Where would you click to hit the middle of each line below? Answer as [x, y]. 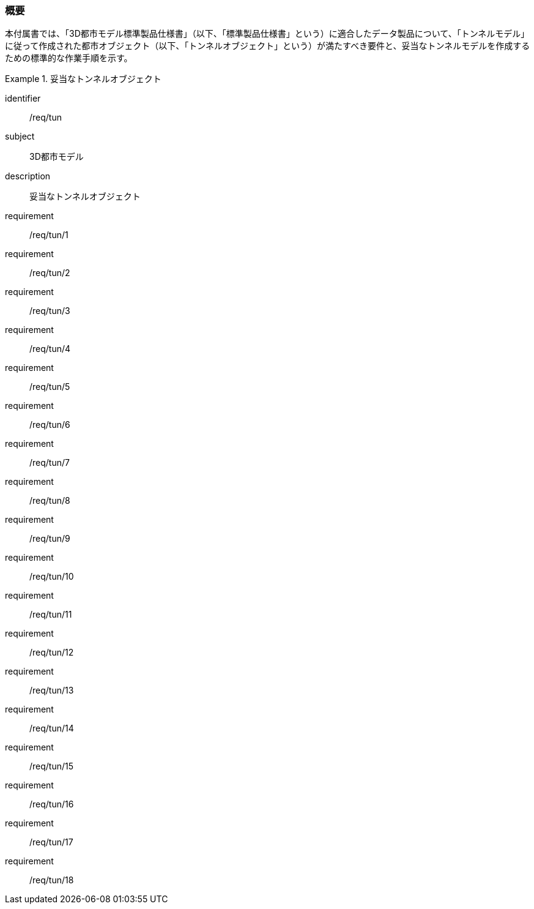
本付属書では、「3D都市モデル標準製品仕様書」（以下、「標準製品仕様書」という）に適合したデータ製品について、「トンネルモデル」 [267, 34]
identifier [23, 99]
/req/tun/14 [52, 728]
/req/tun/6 [50, 425]
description [28, 176]
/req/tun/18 [52, 880]
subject [20, 137]
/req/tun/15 [52, 766]
